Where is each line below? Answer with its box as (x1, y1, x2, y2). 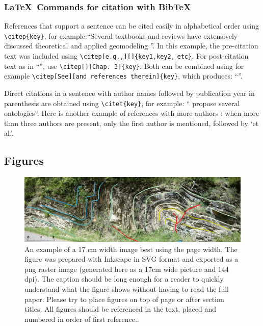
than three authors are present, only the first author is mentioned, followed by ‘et (4, 117, 259, 128)
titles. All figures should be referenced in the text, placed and (24, 304, 217, 314)
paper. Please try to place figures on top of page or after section (24, 293, 224, 304)
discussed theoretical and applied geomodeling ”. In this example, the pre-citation (4, 40, 258, 51)
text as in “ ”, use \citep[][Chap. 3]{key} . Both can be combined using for (4, 60, 244, 71)
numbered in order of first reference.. (24, 313, 139, 324)
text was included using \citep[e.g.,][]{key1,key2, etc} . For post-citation (4, 51, 249, 61)
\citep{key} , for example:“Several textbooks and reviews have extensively (4, 30, 238, 41)
